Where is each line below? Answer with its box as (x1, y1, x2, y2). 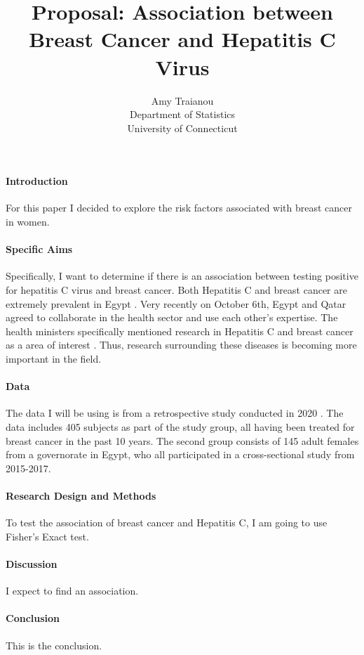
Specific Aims (6, 242, 73, 257)
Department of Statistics (129, 107, 236, 122)
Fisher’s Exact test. (6, 528, 89, 543)
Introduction (6, 174, 68, 188)
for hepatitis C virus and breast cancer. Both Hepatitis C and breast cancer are (6, 283, 347, 297)
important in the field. (6, 351, 102, 366)
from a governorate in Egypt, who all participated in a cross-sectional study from (6, 447, 355, 462)
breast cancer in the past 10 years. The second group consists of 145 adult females (6, 433, 359, 448)
